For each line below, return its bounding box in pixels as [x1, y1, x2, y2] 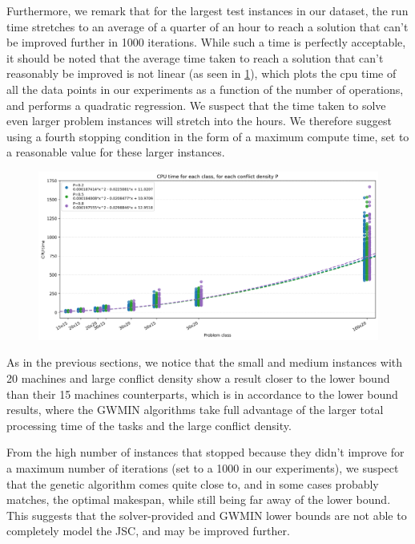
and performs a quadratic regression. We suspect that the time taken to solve [6, 96, 386, 113]
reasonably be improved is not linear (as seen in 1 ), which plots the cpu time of [6, 65, 397, 82]
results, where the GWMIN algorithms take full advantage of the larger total [6, 401, 384, 418]
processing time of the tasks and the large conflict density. [6, 416, 292, 433]
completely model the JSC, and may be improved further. [6, 522, 290, 539]
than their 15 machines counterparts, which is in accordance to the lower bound [6, 385, 398, 402]
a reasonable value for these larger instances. [6, 144, 225, 160]
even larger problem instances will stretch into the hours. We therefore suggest [6, 112, 392, 129]
